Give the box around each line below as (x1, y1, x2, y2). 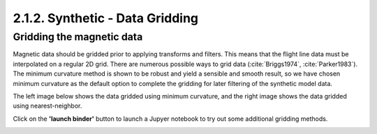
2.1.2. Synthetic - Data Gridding (13, 10, 199, 26)
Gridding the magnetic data (13, 31, 143, 43)
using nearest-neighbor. (13, 101, 82, 110)
